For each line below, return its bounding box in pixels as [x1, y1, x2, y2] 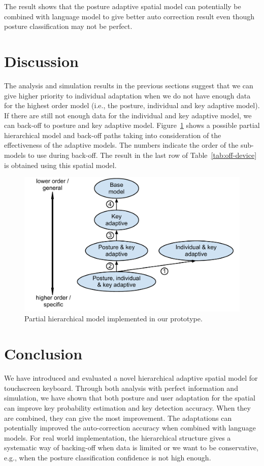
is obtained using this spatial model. [4, 159, 117, 170]
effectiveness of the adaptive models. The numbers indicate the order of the [4, 140, 239, 150]
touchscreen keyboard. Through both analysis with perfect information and [4, 382, 238, 393]
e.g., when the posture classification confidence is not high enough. [4, 452, 211, 462]
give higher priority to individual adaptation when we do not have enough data [4, 90, 251, 101]
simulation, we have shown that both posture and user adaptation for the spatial [4, 392, 255, 403]
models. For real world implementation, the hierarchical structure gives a [4, 432, 231, 443]
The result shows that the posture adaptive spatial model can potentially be [4, 1, 241, 11]
